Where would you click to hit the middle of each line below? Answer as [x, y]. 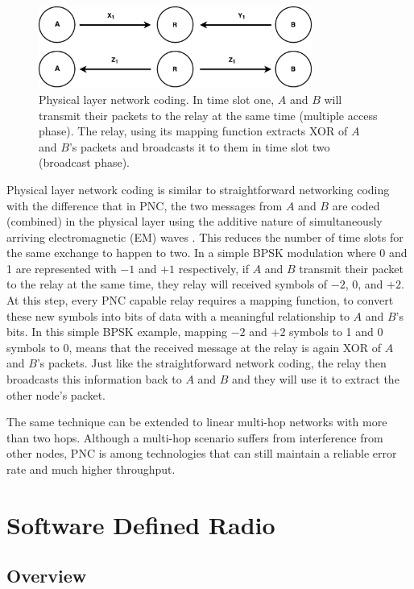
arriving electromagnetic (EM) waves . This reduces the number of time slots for [205, 236]
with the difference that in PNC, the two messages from [145, 205]
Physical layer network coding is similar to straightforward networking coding [198, 189]
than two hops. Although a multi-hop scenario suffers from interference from [195, 437]
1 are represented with [62, 268]
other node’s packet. [56, 394]
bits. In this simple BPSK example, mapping [117, 332]
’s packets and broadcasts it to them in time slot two [199, 146]
